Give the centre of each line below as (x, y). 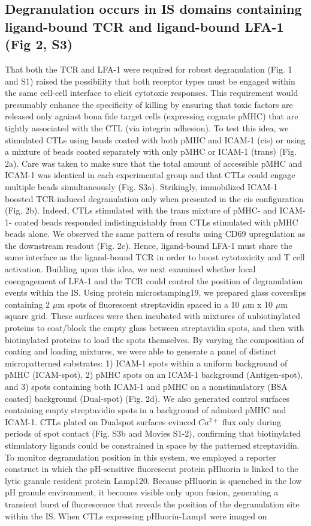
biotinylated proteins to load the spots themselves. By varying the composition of (154, 339)
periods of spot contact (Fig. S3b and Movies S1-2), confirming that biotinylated (153, 433)
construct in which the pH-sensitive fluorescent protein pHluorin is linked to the (152, 469)
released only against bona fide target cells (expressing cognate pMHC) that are (152, 116)
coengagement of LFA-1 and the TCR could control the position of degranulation (154, 280)
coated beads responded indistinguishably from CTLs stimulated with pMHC (156, 222)
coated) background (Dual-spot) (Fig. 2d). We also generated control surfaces (147, 398)
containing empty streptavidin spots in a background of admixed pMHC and (146, 410)
